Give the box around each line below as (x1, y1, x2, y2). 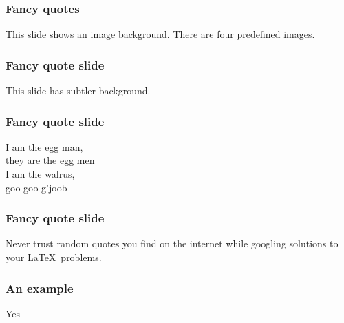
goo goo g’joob (6, 180, 67, 194)
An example (6, 279, 74, 296)
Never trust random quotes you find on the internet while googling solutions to (6, 236, 338, 251)
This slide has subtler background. (6, 83, 151, 98)
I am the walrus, (6, 167, 75, 181)
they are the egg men (6, 153, 95, 167)
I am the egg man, (6, 139, 83, 154)
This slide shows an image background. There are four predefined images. (6, 27, 315, 41)
